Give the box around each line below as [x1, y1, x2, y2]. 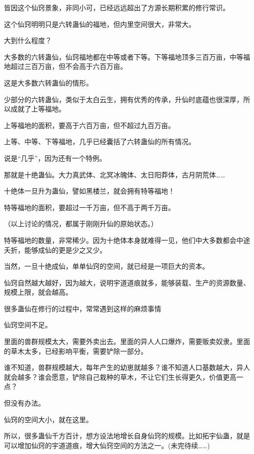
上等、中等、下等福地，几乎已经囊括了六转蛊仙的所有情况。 [4, 136, 195, 147]
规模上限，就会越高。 [4, 287, 72, 297]
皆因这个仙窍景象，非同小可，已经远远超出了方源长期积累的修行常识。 [4, 2, 230, 12]
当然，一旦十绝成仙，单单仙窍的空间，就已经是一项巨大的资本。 [4, 261, 209, 271]
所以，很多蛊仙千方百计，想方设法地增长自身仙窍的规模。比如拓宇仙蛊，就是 [4, 431, 250, 441]
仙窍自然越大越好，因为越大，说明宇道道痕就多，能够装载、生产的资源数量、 [4, 277, 250, 287]
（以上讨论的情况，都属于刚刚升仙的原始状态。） [4, 218, 158, 229]
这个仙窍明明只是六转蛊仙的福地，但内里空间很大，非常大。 [4, 19, 195, 29]
